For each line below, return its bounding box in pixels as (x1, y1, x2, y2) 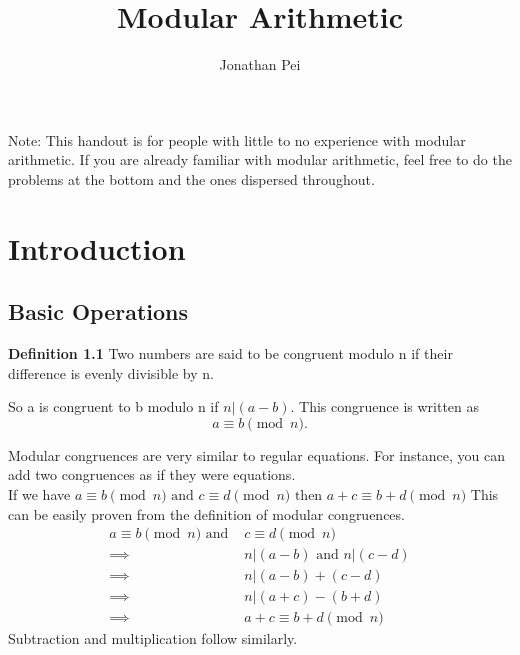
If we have (8, 484, 71, 505)
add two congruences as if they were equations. (8, 464, 296, 485)
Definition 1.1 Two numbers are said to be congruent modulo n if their (8, 343, 453, 364)
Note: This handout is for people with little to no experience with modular (8, 129, 466, 150)
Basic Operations (8, 296, 189, 327)
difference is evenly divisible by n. (8, 362, 214, 383)
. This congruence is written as (290, 396, 480, 417)
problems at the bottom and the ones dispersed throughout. (8, 168, 375, 189)
